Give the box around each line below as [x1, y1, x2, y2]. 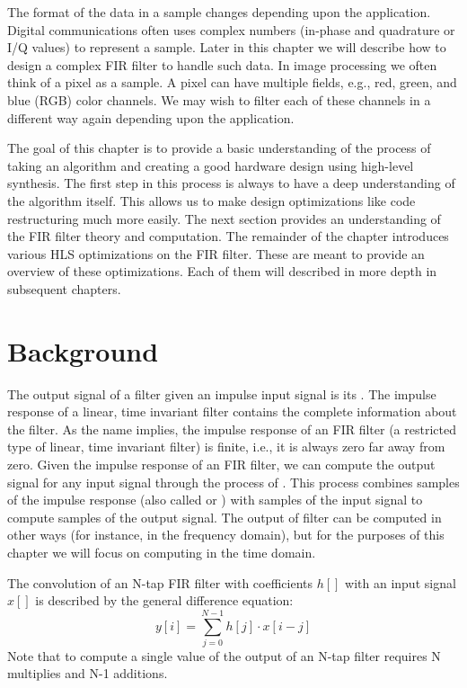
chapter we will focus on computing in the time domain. [7, 542, 316, 561]
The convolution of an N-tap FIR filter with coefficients [7, 573, 313, 592]
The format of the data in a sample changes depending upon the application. [7, 3, 431, 21]
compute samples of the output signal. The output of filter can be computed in [7, 507, 442, 526]
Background [7, 332, 159, 369]
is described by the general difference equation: [35, 591, 294, 610]
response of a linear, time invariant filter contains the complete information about [7, 402, 457, 421]
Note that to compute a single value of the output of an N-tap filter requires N [7, 646, 441, 665]
